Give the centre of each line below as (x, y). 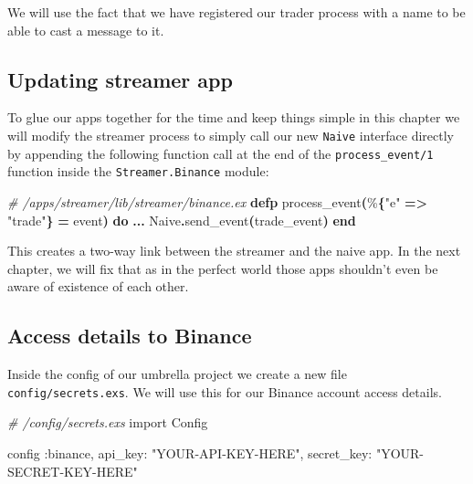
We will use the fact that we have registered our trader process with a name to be (236, 12)
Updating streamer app (120, 79)
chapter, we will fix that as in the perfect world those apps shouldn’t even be (223, 268)
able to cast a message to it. (86, 30)
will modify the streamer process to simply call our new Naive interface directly (231, 135)
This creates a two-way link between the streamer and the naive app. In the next (234, 251)
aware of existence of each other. (98, 286)
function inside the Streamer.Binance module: (138, 171)
